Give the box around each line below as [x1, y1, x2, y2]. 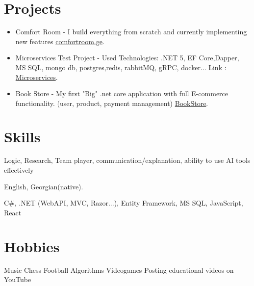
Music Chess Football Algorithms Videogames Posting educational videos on [4, 264, 234, 275]
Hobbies [4, 236, 60, 256]
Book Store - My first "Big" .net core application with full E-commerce [15, 88, 229, 99]
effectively [4, 165, 34, 175]
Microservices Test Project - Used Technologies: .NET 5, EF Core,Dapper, [15, 52, 239, 63]
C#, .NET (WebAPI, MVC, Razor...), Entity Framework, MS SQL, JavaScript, [4, 198, 243, 208]
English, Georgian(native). [4, 181, 83, 191]
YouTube [4, 274, 31, 285]
